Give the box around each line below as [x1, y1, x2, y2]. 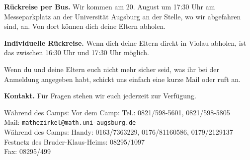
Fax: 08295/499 [4, 146, 51, 157]
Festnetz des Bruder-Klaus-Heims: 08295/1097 [4, 136, 145, 147]
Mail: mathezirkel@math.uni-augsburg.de [4, 117, 136, 127]
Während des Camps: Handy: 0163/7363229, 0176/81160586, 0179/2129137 [4, 127, 233, 137]
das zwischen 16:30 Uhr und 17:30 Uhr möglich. [4, 47, 149, 58]
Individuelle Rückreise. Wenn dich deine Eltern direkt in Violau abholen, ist [4, 37, 247, 48]
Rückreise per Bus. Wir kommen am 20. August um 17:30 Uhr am [4, 1, 215, 11]
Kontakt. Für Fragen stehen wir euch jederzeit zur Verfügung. [4, 90, 196, 101]
